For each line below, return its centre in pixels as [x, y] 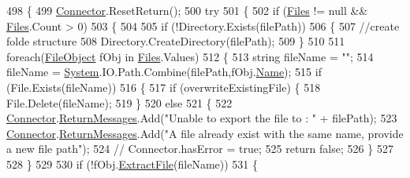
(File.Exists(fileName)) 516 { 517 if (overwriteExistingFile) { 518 [164, 87]
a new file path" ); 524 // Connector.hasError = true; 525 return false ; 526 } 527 [200, 149]
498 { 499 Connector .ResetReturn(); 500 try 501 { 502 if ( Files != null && [187, 10]
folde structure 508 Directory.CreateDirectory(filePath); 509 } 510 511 [176, 41]
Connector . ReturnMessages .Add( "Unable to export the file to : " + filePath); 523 [202, 118]
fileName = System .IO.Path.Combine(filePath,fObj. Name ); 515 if [164, 72]
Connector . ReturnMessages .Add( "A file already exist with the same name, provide [205, 133]
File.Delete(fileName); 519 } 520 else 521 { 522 [119, 102]
